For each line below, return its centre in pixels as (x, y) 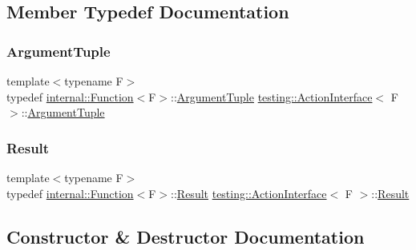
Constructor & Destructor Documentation (186, 236)
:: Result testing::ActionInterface (249, 193)
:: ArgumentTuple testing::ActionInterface (272, 96)
